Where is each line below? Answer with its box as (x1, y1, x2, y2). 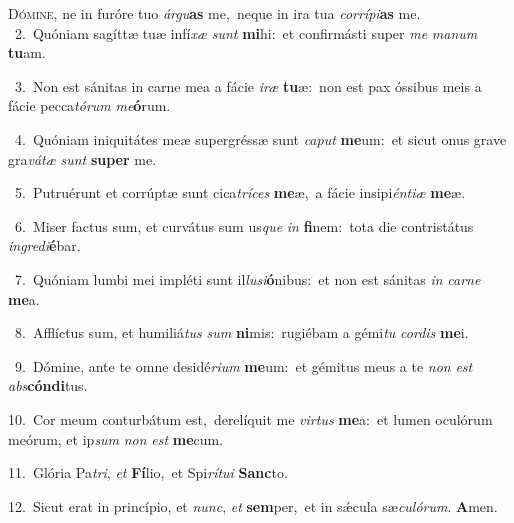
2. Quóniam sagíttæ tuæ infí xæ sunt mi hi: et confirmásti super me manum (14, 22, 478, 43)
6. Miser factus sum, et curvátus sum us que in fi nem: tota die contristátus (14, 215, 474, 236)
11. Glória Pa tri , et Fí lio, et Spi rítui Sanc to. (8, 462, 288, 483)
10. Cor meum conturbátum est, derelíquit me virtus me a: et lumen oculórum (8, 408, 493, 429)
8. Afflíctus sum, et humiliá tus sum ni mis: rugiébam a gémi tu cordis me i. (14, 322, 469, 343)
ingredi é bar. (8, 235, 81, 256)
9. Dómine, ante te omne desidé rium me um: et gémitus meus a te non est (14, 355, 473, 376)
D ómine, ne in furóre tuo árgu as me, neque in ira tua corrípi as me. (8, 3, 421, 23)
